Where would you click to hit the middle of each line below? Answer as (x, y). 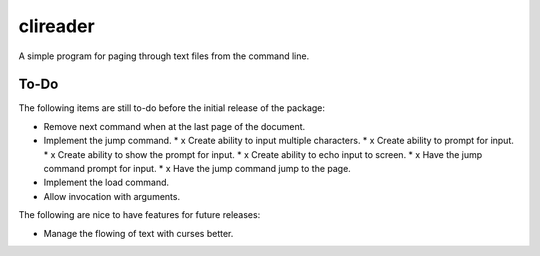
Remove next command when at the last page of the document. (174, 126)
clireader (56, 26)
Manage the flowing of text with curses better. (138, 233)
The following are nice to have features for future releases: (139, 215)
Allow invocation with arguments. (111, 196)
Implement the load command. (106, 182)
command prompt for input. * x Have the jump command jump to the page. (197, 169)
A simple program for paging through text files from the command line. (164, 56)
